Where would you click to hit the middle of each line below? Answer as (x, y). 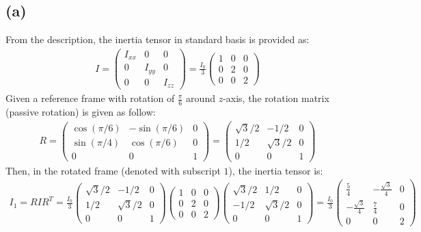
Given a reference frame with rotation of (90, 98)
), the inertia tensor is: (276, 170)
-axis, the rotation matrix (276, 98)
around (201, 98)
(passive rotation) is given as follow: (81, 112)
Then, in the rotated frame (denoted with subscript (113, 170)
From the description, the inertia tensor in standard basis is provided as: (158, 39)
